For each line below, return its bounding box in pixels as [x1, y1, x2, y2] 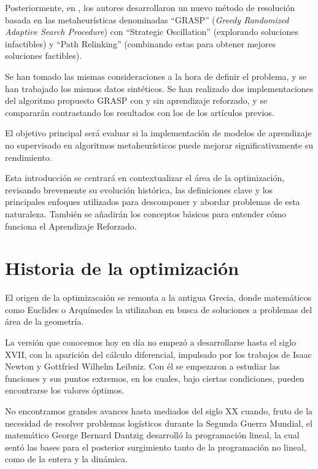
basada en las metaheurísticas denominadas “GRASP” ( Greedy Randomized [5, 13, 289, 26]
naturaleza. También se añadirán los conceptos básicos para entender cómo [5, 207, 287, 220]
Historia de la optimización [5, 255, 239, 281]
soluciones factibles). [5, 49, 82, 62]
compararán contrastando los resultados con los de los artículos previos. [5, 106, 274, 118]
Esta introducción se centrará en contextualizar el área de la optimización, [5, 171, 285, 184]
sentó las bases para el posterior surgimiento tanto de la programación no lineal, [5, 440, 306, 453]
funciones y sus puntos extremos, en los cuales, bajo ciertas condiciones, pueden [5, 371, 304, 384]
